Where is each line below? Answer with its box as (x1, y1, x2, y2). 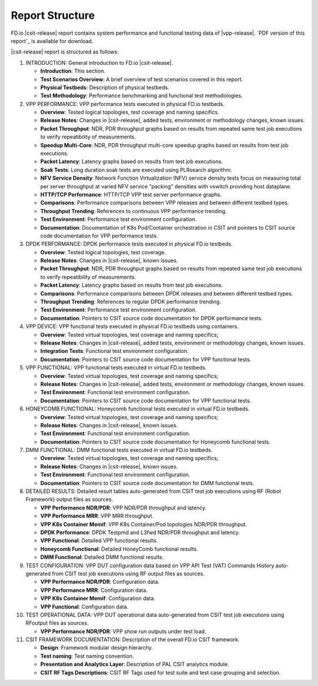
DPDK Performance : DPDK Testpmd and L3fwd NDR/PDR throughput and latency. (40, 529, 240, 536)
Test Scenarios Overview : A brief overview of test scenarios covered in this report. (40, 75, 243, 82)
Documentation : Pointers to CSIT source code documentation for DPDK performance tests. (40, 314, 263, 322)
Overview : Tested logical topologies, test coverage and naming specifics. (40, 109, 220, 116)
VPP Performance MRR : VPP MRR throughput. (40, 512, 154, 519)
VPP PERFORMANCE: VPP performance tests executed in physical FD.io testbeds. (25, 100, 225, 107)
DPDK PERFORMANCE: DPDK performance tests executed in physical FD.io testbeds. (25, 240, 233, 247)
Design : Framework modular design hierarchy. (40, 644, 153, 651)
